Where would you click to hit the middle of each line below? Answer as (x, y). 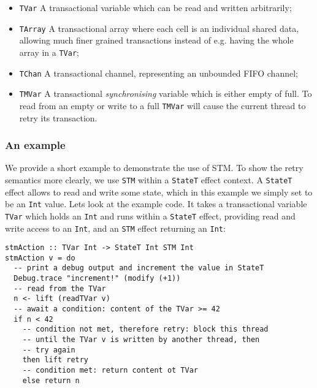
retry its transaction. (58, 117)
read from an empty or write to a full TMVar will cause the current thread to (162, 105)
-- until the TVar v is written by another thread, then (141, 340)
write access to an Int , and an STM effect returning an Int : (115, 228)
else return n (51, 380)
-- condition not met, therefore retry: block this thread (145, 329)
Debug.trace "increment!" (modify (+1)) (97, 279)
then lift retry (55, 360)
